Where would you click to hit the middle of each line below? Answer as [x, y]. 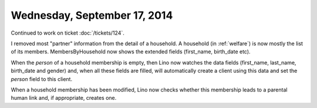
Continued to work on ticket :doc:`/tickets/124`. [68, 33]
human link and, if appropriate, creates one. [64, 98]
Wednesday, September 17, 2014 [92, 15]
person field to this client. [42, 79]
